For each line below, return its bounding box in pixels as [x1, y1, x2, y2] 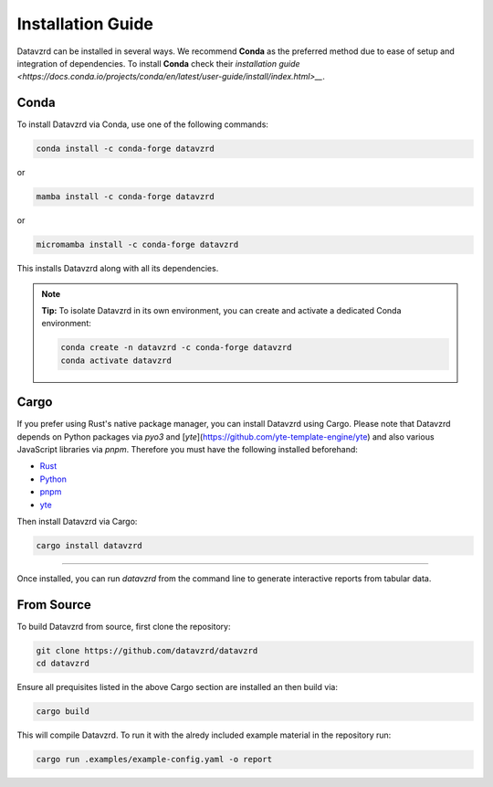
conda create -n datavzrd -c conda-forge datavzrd [60, 343, 292, 353]
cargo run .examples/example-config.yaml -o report [36, 754, 273, 765]
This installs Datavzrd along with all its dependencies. [16, 263, 219, 274]
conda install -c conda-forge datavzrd [36, 144, 215, 154]
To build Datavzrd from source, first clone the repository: [16, 621, 231, 632]
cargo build [36, 707, 90, 717]
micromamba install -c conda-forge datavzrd [36, 239, 239, 250]
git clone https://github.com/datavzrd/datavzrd [36, 645, 258, 655]
